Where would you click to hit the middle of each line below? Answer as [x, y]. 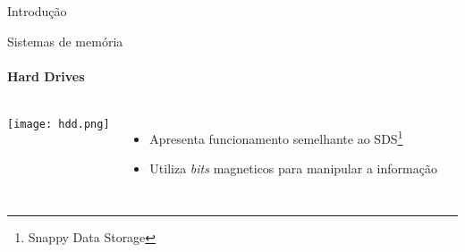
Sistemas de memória [65, 41]
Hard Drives [46, 76]
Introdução [37, 11]
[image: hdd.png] [59, 124]
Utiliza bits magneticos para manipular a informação [293, 168]
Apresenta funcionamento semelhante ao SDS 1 [276, 137]
